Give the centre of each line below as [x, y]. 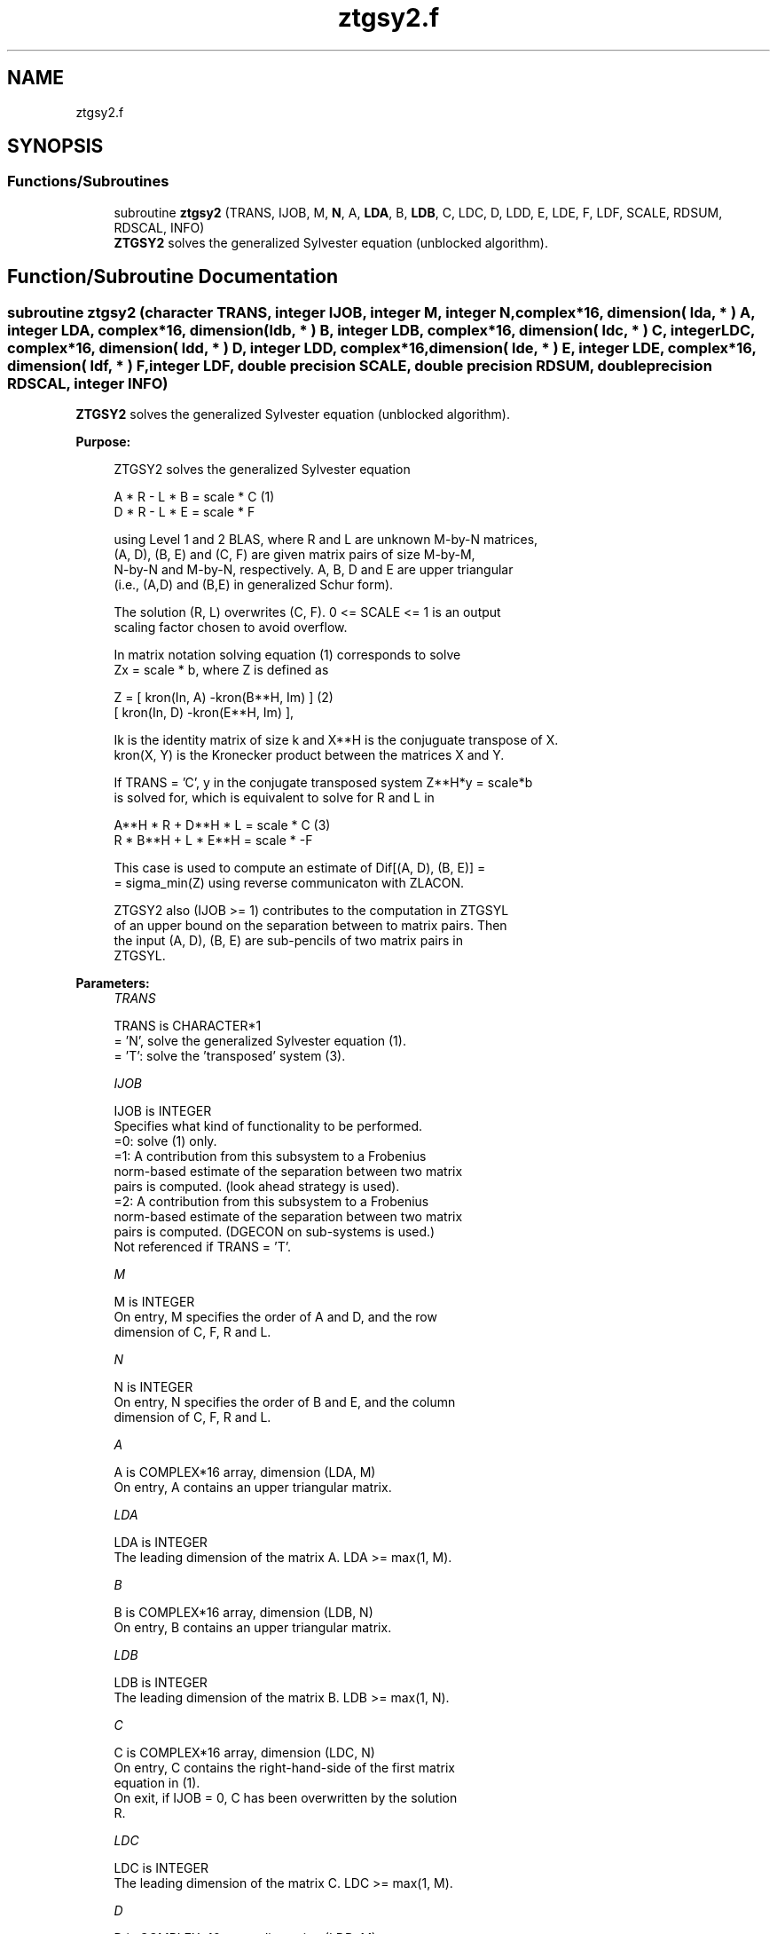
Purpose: [103, 442]
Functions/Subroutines [88, 182]
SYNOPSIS [55, 146]
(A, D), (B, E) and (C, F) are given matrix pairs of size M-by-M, [294, 555]
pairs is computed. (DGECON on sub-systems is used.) [275, 1232]
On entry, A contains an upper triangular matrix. [253, 1488]
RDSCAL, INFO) [159, 227]
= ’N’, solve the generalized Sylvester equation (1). [260, 1041]
